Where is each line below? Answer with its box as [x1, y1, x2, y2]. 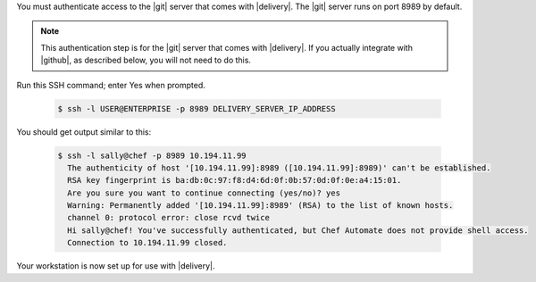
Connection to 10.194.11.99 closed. [67, 237, 228, 248]
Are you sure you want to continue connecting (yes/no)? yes [67, 187, 341, 198]
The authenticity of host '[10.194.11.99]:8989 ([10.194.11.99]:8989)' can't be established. [67, 162, 491, 173]
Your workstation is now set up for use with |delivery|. [16, 261, 215, 271]
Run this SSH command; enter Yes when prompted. [16, 79, 205, 90]
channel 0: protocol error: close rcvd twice [67, 212, 270, 223]
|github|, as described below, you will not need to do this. [40, 54, 252, 66]
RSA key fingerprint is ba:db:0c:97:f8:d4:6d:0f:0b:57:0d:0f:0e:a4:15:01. [67, 175, 402, 186]
